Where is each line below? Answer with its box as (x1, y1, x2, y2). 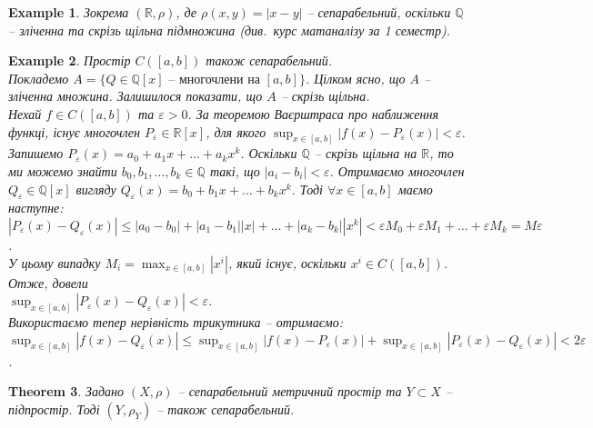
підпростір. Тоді (8, 399, 100, 418)
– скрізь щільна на (314, 144, 417, 163)
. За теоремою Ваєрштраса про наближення (187, 104, 438, 123)
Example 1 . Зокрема (8, 3, 129, 21)
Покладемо (8, 68, 69, 87)
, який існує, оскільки (227, 253, 347, 272)
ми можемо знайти (8, 162, 117, 181)
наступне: (8, 198, 64, 217)
